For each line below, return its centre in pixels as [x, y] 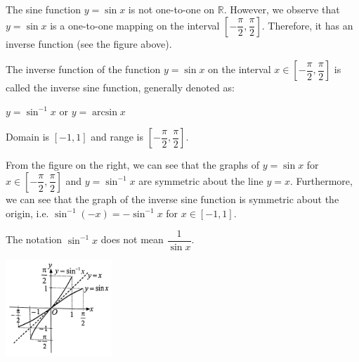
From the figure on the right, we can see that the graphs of [132, 165]
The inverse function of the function [83, 69]
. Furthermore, [321, 180]
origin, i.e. [27, 213]
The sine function [44, 9]
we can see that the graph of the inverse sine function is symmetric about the [172, 199]
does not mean [132, 239]
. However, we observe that [282, 9]
